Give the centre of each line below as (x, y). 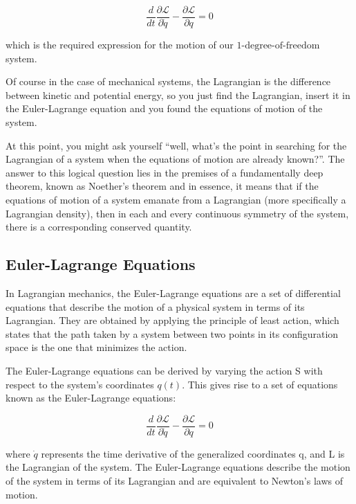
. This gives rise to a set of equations (260, 384)
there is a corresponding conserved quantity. (99, 227)
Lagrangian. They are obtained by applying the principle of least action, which (172, 320)
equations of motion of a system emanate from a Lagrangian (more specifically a (176, 199)
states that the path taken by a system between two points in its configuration (172, 333)
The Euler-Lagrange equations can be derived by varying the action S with (164, 370)
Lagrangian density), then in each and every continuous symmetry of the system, (177, 213)
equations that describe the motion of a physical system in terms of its (155, 306)
